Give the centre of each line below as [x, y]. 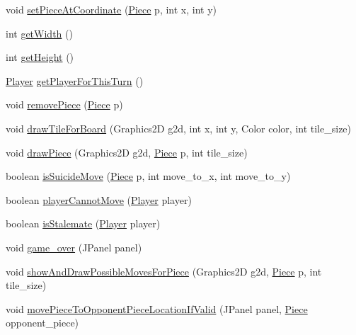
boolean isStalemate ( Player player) [83, 223]
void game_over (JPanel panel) [74, 247]
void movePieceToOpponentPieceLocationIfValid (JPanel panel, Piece [157, 308]
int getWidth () [39, 33]
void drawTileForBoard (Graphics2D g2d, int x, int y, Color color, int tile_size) [179, 128]
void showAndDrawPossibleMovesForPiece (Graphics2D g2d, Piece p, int [164, 271]
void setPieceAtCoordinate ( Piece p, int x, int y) [111, 9]
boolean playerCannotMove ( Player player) [99, 199]
